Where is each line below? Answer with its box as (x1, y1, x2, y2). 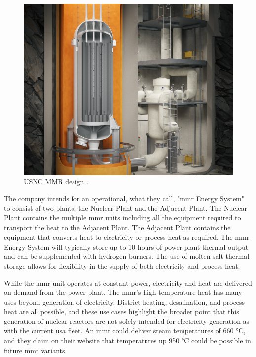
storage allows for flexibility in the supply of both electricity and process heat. (4, 260, 240, 271)
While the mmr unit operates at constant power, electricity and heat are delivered (4, 277, 252, 287)
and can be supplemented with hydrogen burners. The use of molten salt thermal (4, 251, 250, 261)
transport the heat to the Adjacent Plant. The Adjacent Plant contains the (4, 222, 231, 232)
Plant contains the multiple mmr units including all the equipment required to (4, 212, 241, 222)
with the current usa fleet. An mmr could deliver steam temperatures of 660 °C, (4, 325, 246, 336)
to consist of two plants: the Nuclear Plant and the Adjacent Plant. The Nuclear (4, 203, 248, 213)
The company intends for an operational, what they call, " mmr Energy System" (4, 193, 244, 203)
